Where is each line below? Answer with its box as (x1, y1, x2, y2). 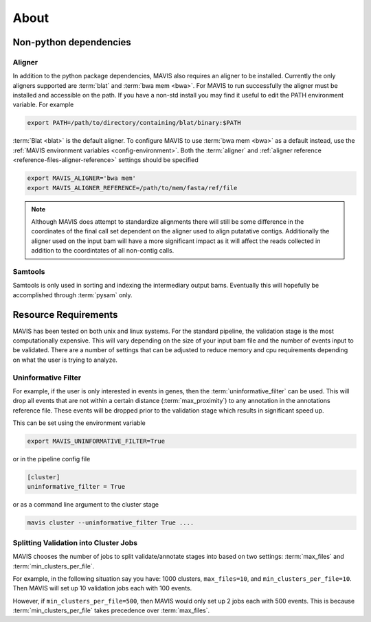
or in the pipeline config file (12, 455, 91, 463)
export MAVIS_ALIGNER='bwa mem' (27, 174, 137, 182)
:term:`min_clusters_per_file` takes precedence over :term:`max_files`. (12, 606, 210, 614)
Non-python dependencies (12, 36, 132, 48)
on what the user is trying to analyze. (12, 356, 118, 364)
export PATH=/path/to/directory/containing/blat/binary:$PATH (27, 119, 241, 127)
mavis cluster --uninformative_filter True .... (27, 519, 194, 527)
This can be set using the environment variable (12, 419, 146, 427)
